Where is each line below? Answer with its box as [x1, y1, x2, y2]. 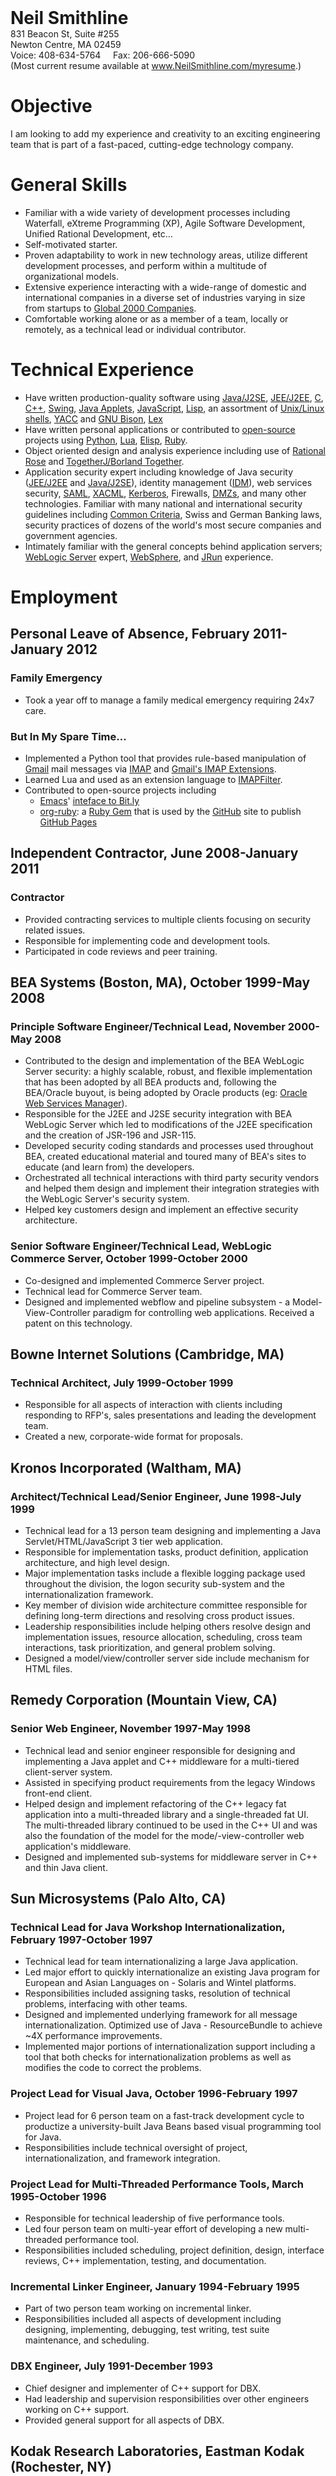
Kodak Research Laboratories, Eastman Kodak [10, 2442, 305, 2460]
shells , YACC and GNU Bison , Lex [24, 412, 163, 425]
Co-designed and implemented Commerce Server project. [24, 1274, 265, 1286]
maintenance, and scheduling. [24, 2334, 150, 2346]
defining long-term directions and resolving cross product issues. [24, 1610, 295, 1622]
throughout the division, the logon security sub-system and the [24, 1578, 286, 1590]
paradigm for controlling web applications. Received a [92, 1306, 315, 1318]
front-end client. [24, 1787, 93, 1799]
